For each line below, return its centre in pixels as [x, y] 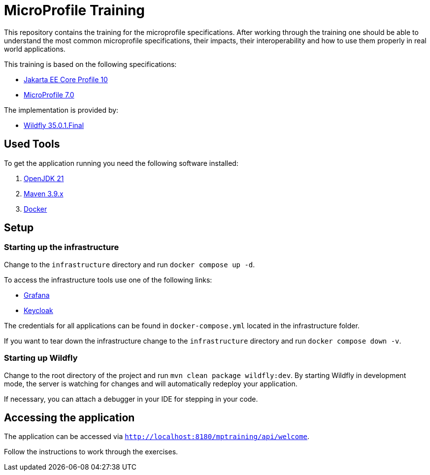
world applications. [35, 49]
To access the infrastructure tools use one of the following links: [108, 280]
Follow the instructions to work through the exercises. [91, 452]
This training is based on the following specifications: [90, 64]
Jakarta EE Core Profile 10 [66, 79]
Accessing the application [69, 417]
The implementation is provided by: [61, 110]
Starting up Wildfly [41, 358]
